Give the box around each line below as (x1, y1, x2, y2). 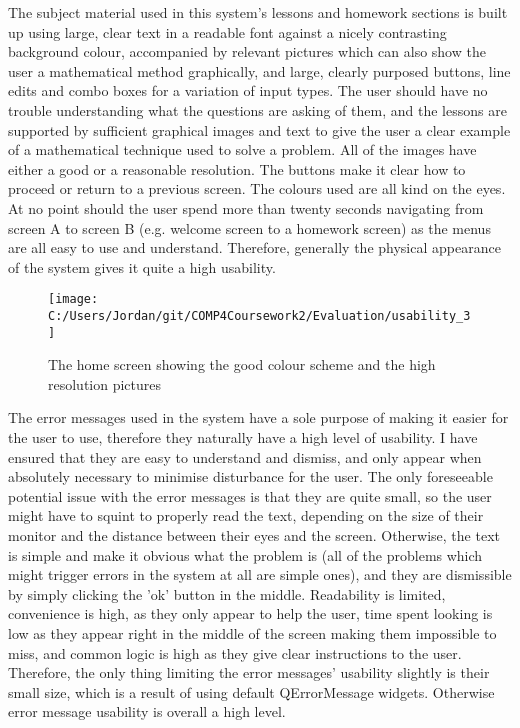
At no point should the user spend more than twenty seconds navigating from (8, 197, 484, 218)
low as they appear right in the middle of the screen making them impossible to (8, 623, 497, 643)
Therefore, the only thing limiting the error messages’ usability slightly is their (8, 662, 490, 683)
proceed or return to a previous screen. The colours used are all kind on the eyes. (8, 178, 506, 199)
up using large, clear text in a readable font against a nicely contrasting (8, 21, 447, 42)
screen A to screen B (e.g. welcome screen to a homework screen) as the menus (8, 217, 491, 238)
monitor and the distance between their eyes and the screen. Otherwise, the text (8, 525, 500, 546)
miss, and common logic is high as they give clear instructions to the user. (8, 642, 462, 663)
